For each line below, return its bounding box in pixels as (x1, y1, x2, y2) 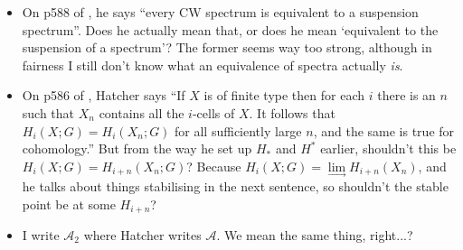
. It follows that (249, 103, 335, 122)
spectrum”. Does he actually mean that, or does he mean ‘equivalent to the (22, 20, 439, 39)
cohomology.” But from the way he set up (22, 139, 252, 158)
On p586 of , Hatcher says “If (22, 86, 185, 105)
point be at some (22, 194, 116, 213)
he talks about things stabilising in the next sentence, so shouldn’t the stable (22, 176, 449, 195)
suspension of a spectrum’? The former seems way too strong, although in (22, 38, 432, 57)
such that (22, 103, 75, 122)
